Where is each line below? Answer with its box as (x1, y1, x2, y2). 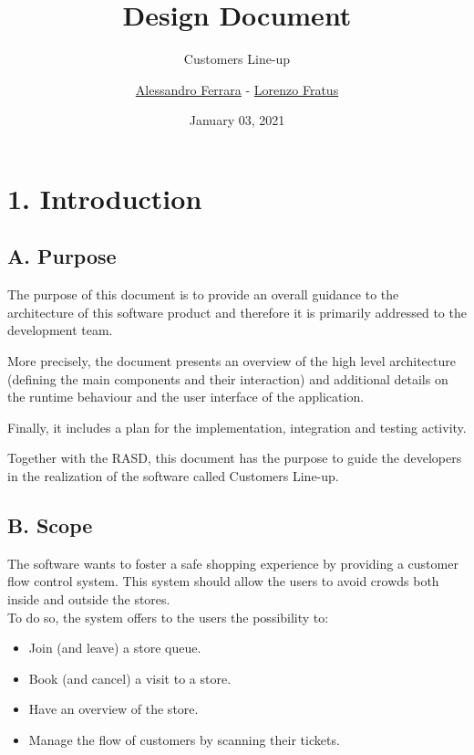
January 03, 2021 (189, 110, 285, 130)
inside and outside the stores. (7, 590, 170, 609)
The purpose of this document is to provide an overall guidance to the (7, 285, 399, 304)
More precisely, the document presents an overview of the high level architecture (7, 351, 456, 371)
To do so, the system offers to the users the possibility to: (7, 607, 329, 626)
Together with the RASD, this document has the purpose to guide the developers (7, 448, 462, 467)
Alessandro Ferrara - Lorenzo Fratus (135, 79, 339, 99)
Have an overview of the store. (28, 699, 199, 718)
